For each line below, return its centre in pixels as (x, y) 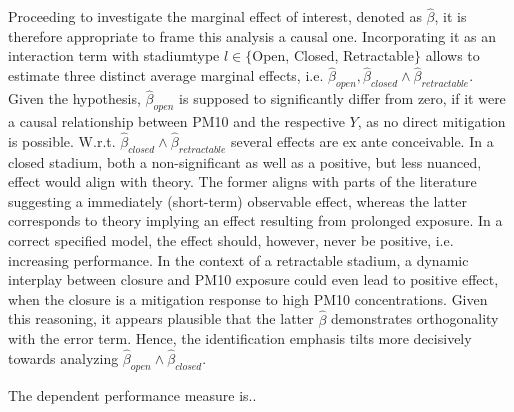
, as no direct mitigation (431, 121)
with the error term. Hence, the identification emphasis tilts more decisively (240, 338)
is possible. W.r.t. (62, 140)
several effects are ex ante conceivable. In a (362, 140)
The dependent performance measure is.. (132, 394)
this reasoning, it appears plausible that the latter (161, 318)
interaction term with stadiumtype (114, 55)
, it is (450, 16)
